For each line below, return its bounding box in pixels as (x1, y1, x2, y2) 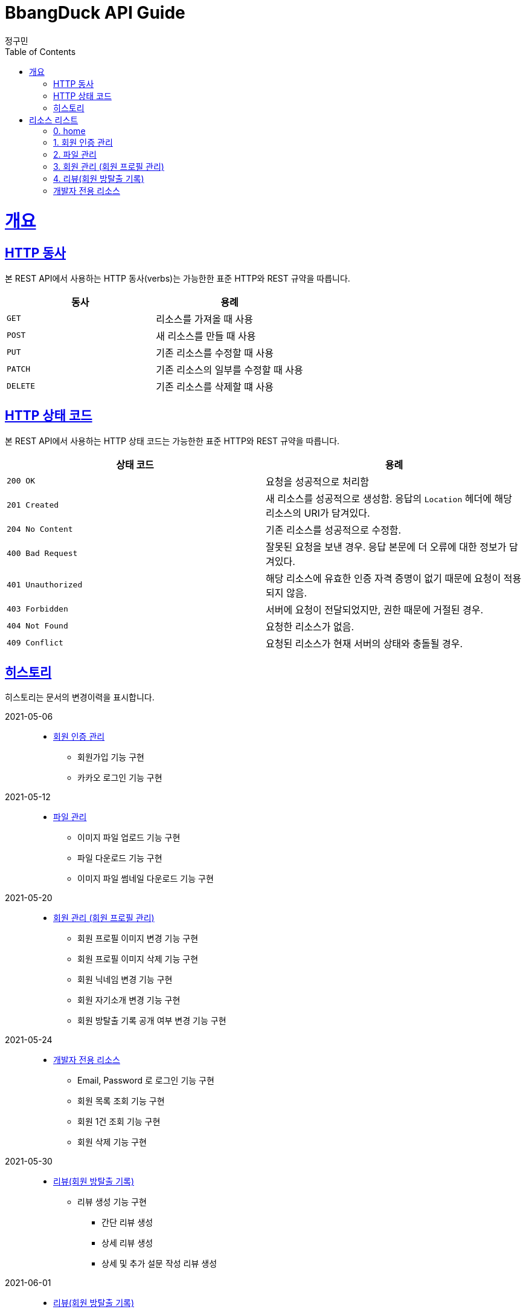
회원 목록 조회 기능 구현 (77, 1096, 165, 1107)
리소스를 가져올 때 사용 (156, 312, 254, 325)
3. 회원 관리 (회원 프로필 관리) (53, 161, 164, 172)
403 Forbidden (7, 604, 68, 614)
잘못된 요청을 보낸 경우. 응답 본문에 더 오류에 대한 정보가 (266, 540, 507, 553)
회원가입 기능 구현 (77, 752, 144, 763)
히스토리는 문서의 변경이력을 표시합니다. (5, 692, 155, 703)
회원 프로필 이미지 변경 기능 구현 (77, 933, 199, 944)
